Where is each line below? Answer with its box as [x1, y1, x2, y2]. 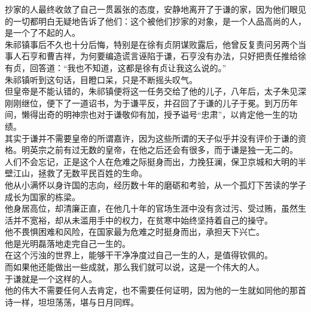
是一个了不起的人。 [5, 26, 80, 39]
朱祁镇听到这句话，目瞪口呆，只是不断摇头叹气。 [5, 73, 197, 85]
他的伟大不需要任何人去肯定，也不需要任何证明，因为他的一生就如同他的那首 [5, 284, 306, 296]
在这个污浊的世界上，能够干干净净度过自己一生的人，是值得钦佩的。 [5, 249, 273, 261]
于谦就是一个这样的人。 [5, 272, 97, 285]
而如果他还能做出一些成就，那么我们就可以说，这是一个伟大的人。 [5, 261, 264, 273]
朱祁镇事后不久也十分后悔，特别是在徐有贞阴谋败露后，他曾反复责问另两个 [5, 38, 298, 50]
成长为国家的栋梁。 [5, 190, 80, 203]
